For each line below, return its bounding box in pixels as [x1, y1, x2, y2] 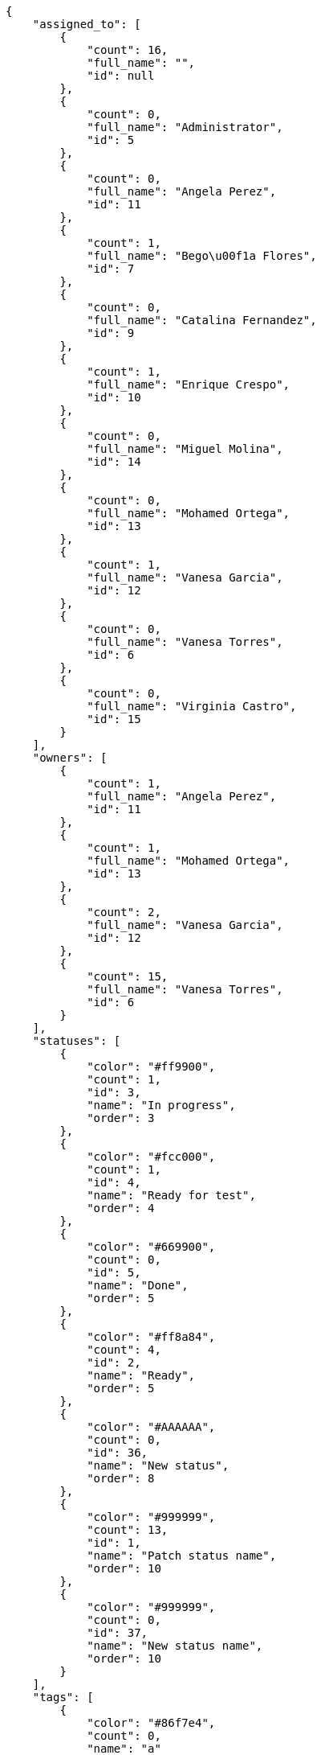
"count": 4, [87, 1343, 161, 1356]
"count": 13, [87, 1523, 169, 1536]
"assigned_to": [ [32, 18, 141, 31]
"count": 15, [87, 970, 169, 983]
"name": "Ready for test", [87, 1189, 256, 1202]
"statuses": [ [32, 1034, 121, 1047]
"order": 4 [87, 1202, 155, 1215]
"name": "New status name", [87, 1639, 263, 1652]
